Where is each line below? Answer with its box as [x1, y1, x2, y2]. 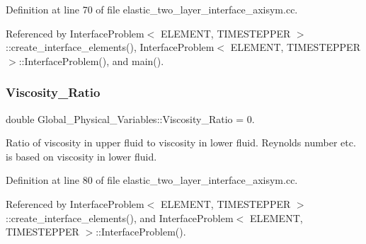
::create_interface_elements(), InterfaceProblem [6, 40, 215, 54]
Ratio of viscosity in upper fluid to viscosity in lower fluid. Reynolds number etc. [6, 135, 356, 150]
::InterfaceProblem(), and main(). [18, 53, 164, 68]
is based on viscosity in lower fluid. [6, 149, 157, 163]
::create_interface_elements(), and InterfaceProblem [6, 210, 234, 225]
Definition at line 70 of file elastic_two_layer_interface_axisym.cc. [6, 2, 298, 16]
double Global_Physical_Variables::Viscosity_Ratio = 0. [6, 111, 255, 126]
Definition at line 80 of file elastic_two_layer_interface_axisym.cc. [6, 173, 298, 187]
